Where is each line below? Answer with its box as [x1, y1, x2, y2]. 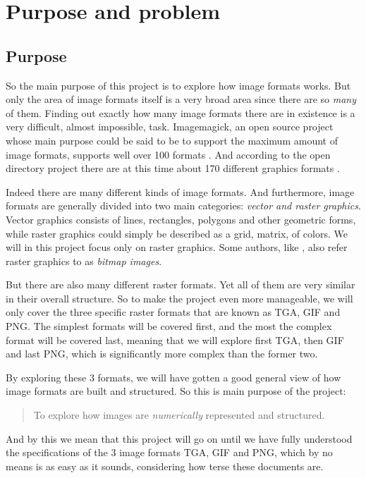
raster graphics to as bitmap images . [6, 253, 162, 268]
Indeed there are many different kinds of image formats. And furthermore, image [6, 184, 355, 199]
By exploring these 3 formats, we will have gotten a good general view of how [6, 369, 341, 384]
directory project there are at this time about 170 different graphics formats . [6, 161, 340, 176]
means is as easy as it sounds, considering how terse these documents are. [6, 458, 324, 473]
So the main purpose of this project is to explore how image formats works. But [6, 78, 351, 92]
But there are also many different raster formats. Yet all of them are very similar [6, 277, 355, 292]
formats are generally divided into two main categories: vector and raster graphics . [6, 198, 361, 213]
